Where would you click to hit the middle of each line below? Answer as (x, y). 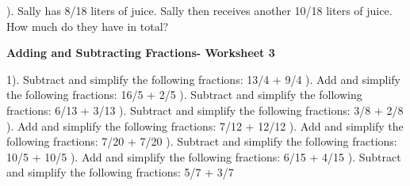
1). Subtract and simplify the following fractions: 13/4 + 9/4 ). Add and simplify (203, 79)
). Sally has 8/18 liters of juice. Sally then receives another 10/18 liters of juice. (199, 10)
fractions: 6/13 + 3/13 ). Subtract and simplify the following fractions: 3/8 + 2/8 (205, 110)
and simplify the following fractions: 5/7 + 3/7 (120, 172)
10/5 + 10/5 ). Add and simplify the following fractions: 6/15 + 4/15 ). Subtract (204, 156)
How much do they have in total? (88, 26)
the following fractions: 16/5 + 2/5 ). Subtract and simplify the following (184, 95)
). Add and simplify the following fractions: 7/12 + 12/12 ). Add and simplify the (205, 125)
